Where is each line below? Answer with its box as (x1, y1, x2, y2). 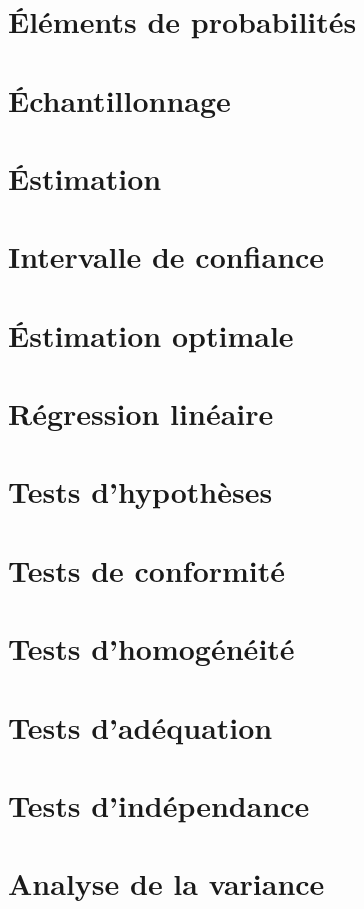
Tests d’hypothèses (8, 471, 273, 512)
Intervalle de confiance (8, 236, 325, 277)
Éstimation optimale (8, 314, 294, 355)
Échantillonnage (8, 79, 231, 120)
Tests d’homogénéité (8, 628, 295, 669)
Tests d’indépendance (8, 784, 310, 825)
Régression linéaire (8, 393, 274, 434)
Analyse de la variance (8, 863, 325, 904)
